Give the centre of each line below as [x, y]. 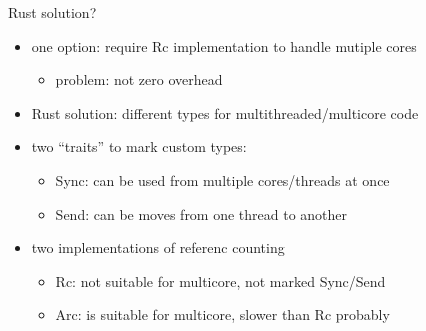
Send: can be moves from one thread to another [201, 213]
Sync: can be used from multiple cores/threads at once [222, 179]
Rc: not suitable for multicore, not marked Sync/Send [220, 280]
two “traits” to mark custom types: [139, 146]
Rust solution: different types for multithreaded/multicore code [225, 112]
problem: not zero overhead [139, 79]
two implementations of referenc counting [158, 247]
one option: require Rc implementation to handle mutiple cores [224, 45]
